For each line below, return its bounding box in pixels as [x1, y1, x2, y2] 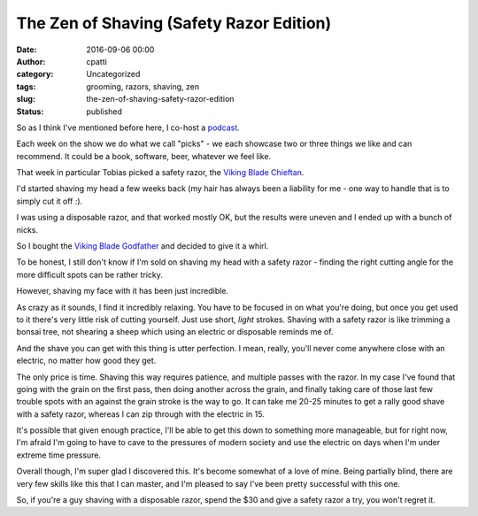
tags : [16, 81, 36, 92]
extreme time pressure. [16, 450, 102, 460]
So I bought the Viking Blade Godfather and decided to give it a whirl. [16, 241, 269, 251]
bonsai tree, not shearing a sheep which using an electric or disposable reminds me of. [16, 327, 334, 337]
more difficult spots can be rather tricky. [16, 269, 164, 280]
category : [16, 69, 54, 80]
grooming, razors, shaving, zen [86, 81, 199, 92]
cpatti [86, 56, 108, 66]
